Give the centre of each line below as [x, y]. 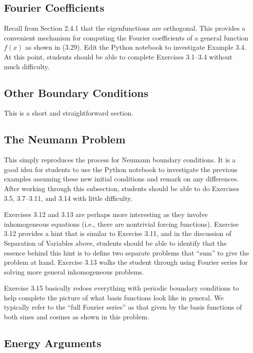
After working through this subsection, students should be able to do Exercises [122, 188]
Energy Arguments [53, 343]
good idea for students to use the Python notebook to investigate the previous [121, 169]
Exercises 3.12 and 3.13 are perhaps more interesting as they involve [106, 214]
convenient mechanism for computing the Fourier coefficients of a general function [126, 37]
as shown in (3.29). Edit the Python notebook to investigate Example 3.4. [136, 47]
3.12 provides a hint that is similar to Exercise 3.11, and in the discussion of [118, 233]
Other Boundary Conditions [76, 92]
